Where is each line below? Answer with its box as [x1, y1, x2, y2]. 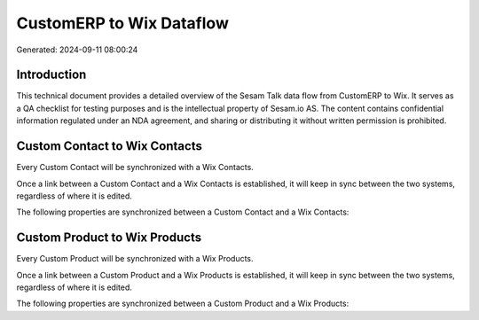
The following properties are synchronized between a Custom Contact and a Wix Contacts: [16, 207, 349, 217]
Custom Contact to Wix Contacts [16, 138, 203, 154]
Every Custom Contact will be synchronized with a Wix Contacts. [16, 162, 255, 173]
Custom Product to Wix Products [16, 230, 202, 246]
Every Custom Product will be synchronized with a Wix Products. [16, 254, 254, 264]
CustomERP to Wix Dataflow [16, 13, 230, 33]
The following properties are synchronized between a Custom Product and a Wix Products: [16, 298, 349, 309]
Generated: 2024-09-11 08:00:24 [16, 44, 138, 55]
